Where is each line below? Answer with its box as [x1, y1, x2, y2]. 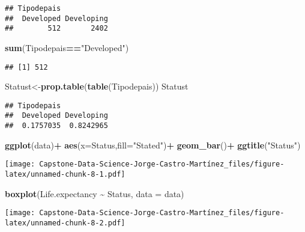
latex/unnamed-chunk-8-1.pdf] [5, 170, 125, 179]
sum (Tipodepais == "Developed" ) [5, 41, 129, 53]
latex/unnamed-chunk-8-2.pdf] [5, 218, 125, 227]
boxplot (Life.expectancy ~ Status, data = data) [5, 187, 184, 200]
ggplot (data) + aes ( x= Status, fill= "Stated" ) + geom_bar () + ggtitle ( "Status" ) [5, 138, 301, 151]
